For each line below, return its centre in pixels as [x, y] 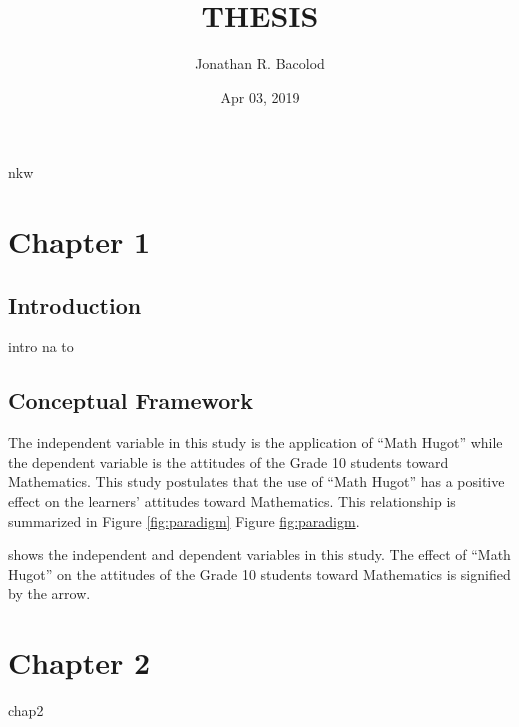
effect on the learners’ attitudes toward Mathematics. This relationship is [232, 501]
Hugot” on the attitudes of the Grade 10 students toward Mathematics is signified [259, 573]
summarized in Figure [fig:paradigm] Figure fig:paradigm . [184, 520]
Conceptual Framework [131, 400]
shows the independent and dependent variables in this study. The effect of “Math [259, 554]
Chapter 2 [79, 662]
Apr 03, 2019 [260, 96]
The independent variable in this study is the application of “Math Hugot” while [255, 442]
